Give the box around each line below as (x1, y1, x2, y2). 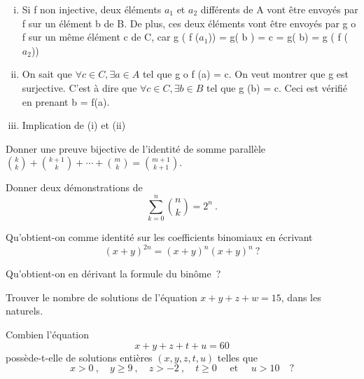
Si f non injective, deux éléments (22, 2, 162, 16)
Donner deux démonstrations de (6, 180, 143, 195)
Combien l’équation (6, 326, 90, 341)
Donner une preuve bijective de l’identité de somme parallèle (6, 141, 265, 156)
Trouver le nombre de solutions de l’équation (6, 289, 197, 304)
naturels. (6, 303, 43, 318)
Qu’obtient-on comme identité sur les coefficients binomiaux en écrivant (6, 230, 313, 244)
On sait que (22, 67, 73, 81)
